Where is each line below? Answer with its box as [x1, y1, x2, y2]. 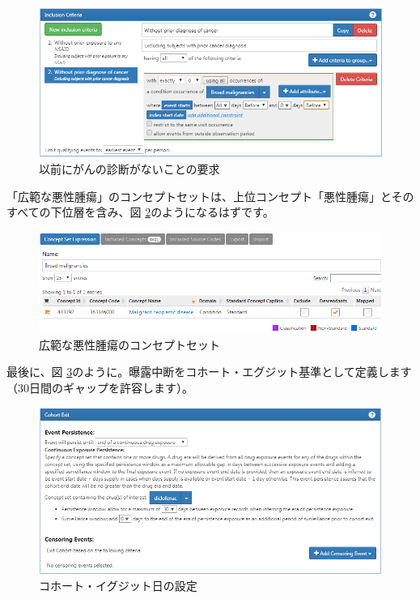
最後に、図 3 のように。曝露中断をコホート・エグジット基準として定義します [6, 363, 412, 380]
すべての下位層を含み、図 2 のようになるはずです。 [6, 203, 274, 220]
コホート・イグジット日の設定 [39, 577, 197, 594]
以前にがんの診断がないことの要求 [39, 160, 220, 178]
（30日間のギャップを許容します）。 [6, 379, 193, 396]
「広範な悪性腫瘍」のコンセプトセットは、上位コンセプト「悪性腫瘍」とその [6, 187, 414, 204]
